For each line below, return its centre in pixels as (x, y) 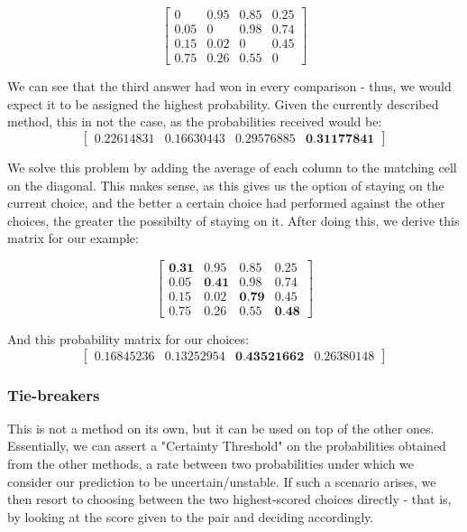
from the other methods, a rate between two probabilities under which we (211, 463)
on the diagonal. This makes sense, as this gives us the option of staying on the (226, 185)
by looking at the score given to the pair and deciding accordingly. (191, 516)
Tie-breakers (54, 394)
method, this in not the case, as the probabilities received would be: (195, 121)
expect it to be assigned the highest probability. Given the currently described (223, 103)
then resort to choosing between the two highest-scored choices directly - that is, (229, 499)
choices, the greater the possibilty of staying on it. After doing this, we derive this (233, 220)
